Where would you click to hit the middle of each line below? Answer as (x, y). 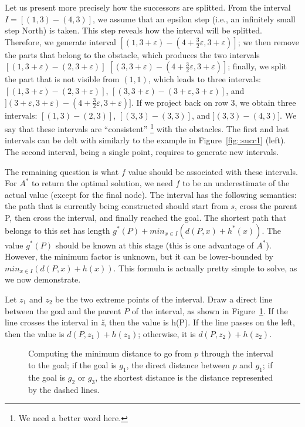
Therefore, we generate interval (60, 41)
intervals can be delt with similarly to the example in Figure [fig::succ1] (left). (145, 140)
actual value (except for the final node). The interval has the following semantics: (151, 194)
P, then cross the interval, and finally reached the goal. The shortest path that (146, 217)
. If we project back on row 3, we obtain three (213, 102)
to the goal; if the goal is (72, 364)
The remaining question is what (62, 171)
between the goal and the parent (63, 310)
